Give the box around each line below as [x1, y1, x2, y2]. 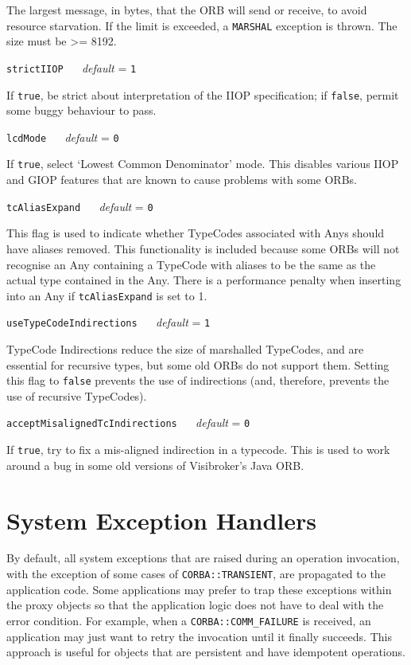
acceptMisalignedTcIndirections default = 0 [6, 414, 250, 431]
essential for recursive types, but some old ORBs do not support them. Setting [6, 356, 390, 373]
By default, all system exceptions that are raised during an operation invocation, [6, 550, 400, 566]
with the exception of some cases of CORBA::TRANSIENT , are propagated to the [6, 565, 386, 582]
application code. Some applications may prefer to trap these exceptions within [6, 581, 392, 597]
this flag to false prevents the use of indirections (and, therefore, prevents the [6, 372, 390, 389]
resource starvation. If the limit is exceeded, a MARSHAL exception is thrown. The [6, 17, 397, 33]
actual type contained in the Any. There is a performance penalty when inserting [6, 272, 401, 288]
